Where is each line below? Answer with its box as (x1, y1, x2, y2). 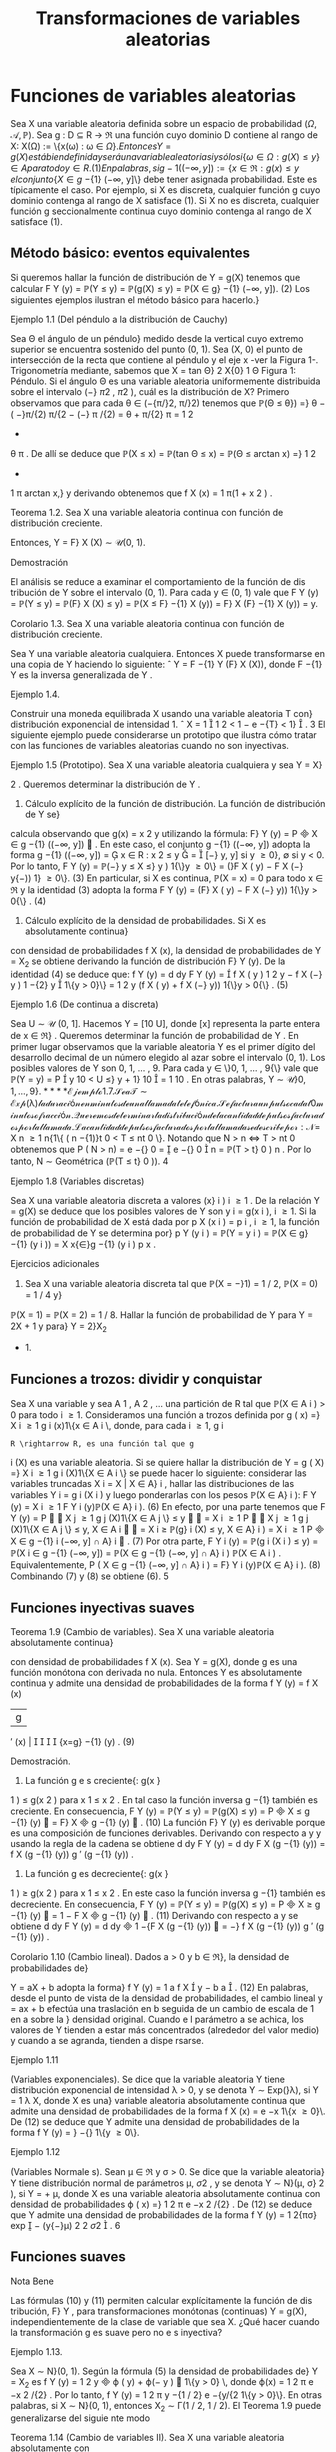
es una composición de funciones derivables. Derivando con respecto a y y (10, 1827, 322, 1839)
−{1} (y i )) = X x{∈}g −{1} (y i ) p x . (10, 1238, 157, 1250)
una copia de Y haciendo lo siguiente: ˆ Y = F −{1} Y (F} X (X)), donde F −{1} (10, 658, 323, 670)
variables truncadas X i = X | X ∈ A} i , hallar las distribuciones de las (10, 1478, 295, 1490)
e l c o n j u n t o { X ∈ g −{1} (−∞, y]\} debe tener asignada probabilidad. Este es (10, 173, 318, 185)
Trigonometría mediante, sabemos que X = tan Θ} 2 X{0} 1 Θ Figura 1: (10, 364, 297, 376)
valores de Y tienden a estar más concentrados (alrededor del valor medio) (10, 2023, 320, 2036)
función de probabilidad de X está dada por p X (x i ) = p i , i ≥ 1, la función (10, 1215, 320, 1227)
